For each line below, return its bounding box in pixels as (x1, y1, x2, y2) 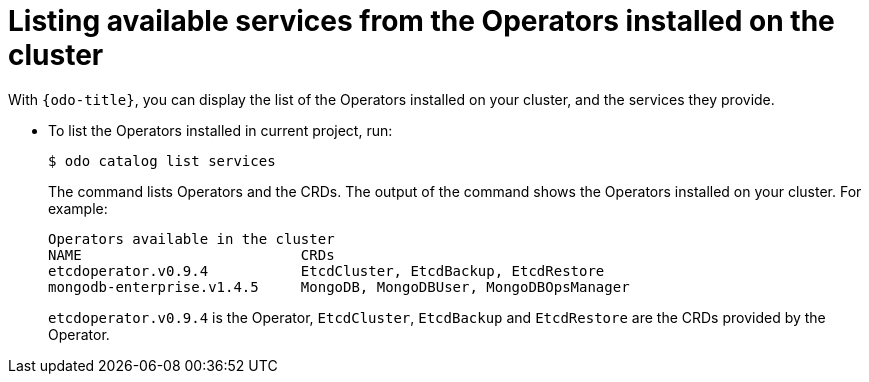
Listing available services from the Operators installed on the (8, 4, 835, 38)
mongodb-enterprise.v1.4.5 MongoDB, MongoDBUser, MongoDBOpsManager (48, 278, 630, 295)
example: (48, 199, 108, 217)
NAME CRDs (48, 246, 335, 263)
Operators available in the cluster (48, 230, 335, 247)
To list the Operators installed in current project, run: (48, 121, 393, 139)
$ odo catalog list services (48, 152, 276, 169)
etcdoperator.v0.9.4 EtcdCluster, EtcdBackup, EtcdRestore (48, 262, 605, 279)
